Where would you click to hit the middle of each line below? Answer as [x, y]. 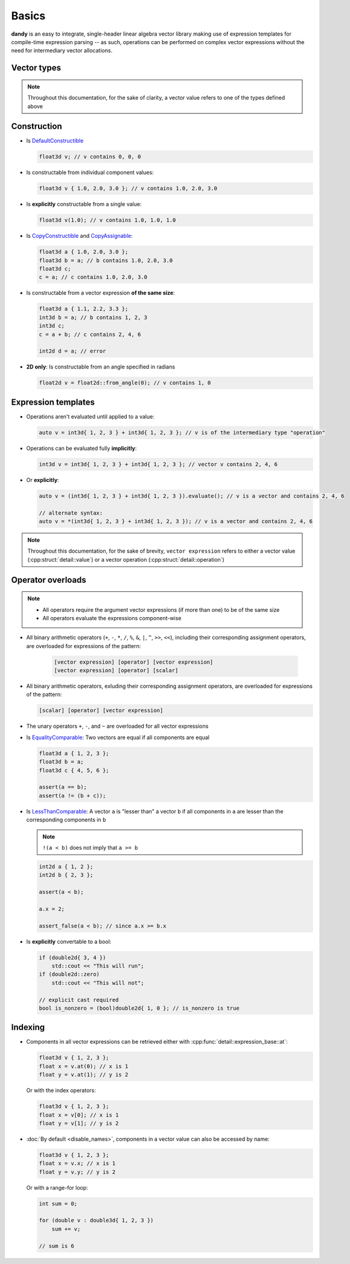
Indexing [28, 1028]
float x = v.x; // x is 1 [77, 1163]
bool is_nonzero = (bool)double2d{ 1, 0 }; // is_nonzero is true [139, 1008]
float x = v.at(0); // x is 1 [84, 1066]
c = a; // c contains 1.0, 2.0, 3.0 [93, 277]
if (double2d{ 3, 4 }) [72, 958]
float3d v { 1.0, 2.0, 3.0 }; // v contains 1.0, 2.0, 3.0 [128, 188]
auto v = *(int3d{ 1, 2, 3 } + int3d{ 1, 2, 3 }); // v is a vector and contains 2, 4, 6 [176, 521]
